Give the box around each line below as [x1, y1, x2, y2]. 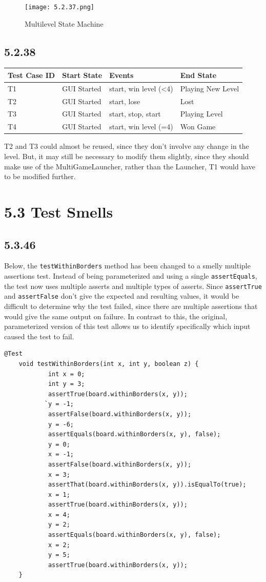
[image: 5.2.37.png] [25, 4, 95, 11]
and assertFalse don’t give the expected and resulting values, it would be [4, 290, 239, 301]
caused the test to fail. [4, 331, 74, 341]
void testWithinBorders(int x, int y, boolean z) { [18, 360, 199, 367]
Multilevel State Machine [25, 18, 104, 29]
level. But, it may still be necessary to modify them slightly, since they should [4, 151, 249, 162]
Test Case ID [8, 69, 55, 80]
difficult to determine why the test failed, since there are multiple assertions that [4, 301, 258, 311]
